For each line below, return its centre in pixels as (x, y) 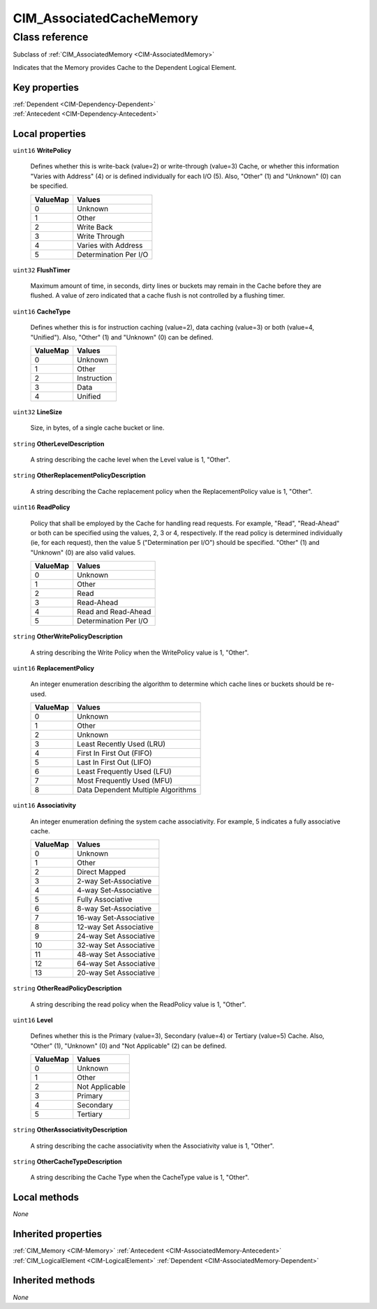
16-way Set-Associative (116, 918)
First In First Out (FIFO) (115, 753)
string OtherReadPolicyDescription (67, 988)
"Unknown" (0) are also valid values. (83, 553)
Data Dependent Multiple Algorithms (137, 790)
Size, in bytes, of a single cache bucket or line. (97, 428)
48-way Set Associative (116, 955)
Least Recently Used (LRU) (121, 744)
